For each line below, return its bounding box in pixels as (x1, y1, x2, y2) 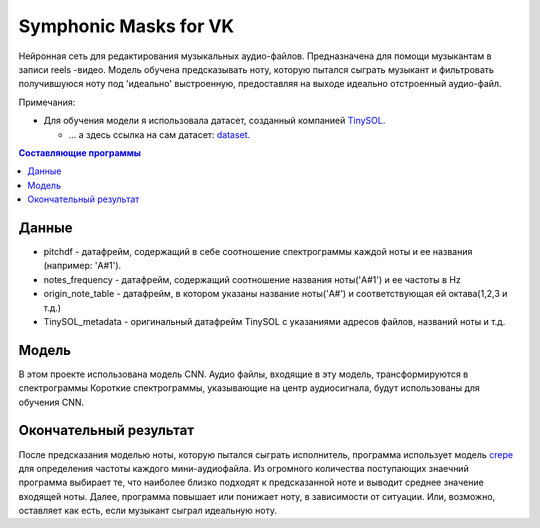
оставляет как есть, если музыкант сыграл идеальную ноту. (18, 505, 277, 517)
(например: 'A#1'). (43, 260, 122, 272)
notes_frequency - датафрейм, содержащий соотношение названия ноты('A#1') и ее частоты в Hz (43, 273, 462, 285)
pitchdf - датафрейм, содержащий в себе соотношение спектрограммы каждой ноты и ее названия (43, 245, 473, 257)
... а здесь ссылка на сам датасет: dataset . (68, 128, 251, 140)
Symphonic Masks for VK (18, 15, 235, 37)
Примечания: (18, 96, 76, 108)
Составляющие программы (18, 146, 142, 159)
